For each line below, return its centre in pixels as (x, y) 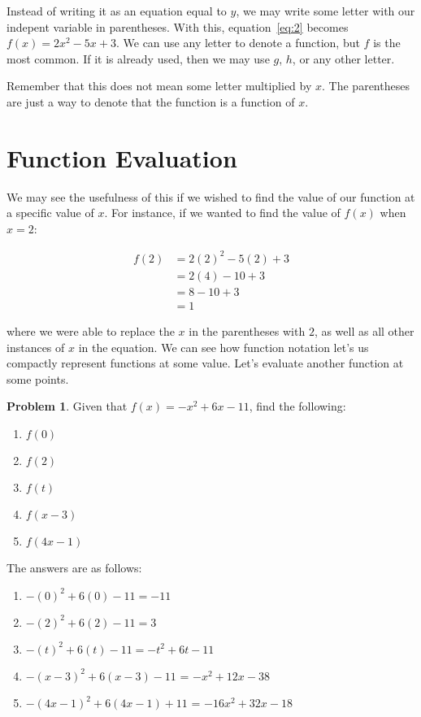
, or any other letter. (343, 58)
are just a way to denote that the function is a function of (151, 101)
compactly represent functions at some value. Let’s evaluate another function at (205, 363)
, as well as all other (364, 331)
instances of (36, 347)
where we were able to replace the (91, 331)
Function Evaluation (122, 157)
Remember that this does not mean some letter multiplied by (159, 86)
